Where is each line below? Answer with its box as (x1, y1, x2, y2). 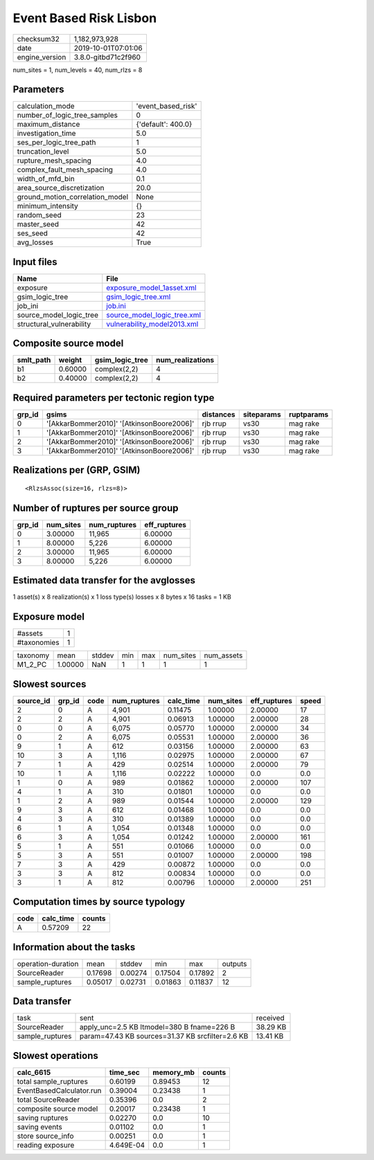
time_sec (109, 1067, 140, 1077)
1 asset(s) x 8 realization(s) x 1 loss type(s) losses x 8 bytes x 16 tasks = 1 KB (12, 592, 231, 601)
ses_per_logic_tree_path (17, 138, 96, 147)
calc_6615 (17, 1067, 51, 1077)
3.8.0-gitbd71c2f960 (73, 52, 141, 62)
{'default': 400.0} (136, 120, 193, 129)
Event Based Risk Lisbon (12, 10, 157, 26)
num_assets (204, 651, 243, 660)
